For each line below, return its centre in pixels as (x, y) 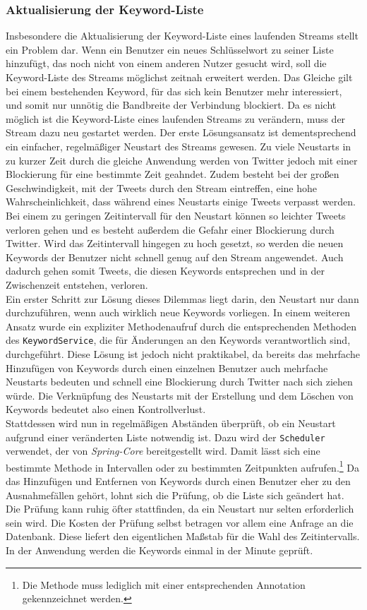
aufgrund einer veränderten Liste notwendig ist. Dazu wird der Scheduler (166, 437)
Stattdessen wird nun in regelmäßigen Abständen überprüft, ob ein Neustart (171, 423)
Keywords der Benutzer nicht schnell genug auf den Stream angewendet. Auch (175, 257)
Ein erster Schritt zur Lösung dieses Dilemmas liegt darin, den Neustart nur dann (182, 298)
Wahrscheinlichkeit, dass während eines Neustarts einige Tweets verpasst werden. (181, 202)
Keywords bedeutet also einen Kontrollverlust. (106, 409)
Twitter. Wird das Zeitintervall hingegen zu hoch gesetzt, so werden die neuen (175, 243)
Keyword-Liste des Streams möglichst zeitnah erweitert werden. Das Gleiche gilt (179, 77)
